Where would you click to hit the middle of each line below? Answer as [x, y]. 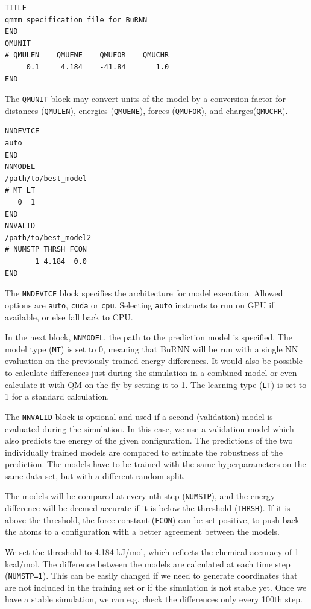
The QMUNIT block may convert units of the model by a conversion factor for [145, 99]
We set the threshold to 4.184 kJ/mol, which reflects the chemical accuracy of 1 [152, 552]
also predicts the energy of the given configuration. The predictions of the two [149, 440]
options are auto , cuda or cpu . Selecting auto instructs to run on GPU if [140, 304]
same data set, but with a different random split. [95, 475]
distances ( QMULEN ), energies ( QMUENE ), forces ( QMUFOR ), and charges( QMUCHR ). [146, 110]
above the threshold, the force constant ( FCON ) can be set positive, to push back [152, 519]
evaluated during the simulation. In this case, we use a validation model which [149, 428]
